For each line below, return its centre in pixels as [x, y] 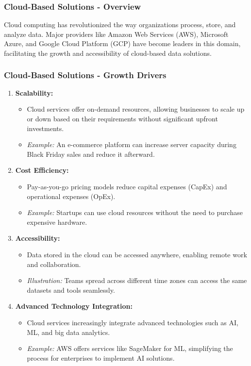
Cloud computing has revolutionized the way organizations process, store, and [120, 25]
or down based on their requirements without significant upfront [122, 118]
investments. [45, 128]
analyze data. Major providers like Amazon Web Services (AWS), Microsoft [116, 34]
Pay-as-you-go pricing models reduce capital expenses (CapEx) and [127, 186]
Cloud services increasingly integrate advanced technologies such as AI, [133, 322]
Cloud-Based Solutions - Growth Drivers [85, 75]
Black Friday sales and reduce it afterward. [91, 154]
